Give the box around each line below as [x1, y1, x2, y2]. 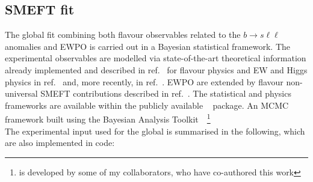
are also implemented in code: [5, 136, 115, 149]
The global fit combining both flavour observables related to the [5, 28, 241, 41]
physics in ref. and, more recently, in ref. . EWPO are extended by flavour [5, 75, 284, 88]
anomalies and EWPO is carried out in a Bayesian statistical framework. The [5, 40, 290, 52]
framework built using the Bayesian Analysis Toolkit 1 [5, 111, 211, 126]
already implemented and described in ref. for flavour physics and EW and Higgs [5, 63, 308, 76]
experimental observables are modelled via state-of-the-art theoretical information [5, 52, 306, 64]
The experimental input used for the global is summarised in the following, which [5, 124, 305, 137]
